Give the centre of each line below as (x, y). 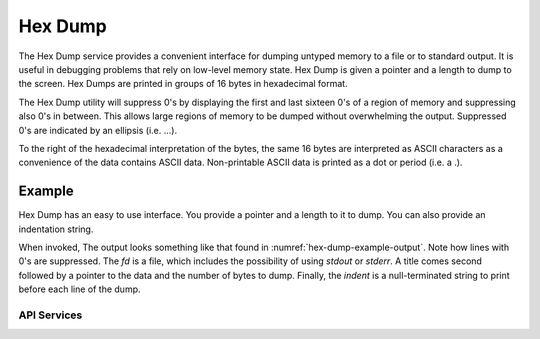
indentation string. (56, 229)
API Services (50, 315)
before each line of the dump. (79, 289)
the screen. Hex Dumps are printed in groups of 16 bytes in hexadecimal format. (183, 84)
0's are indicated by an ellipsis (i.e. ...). (98, 130)
